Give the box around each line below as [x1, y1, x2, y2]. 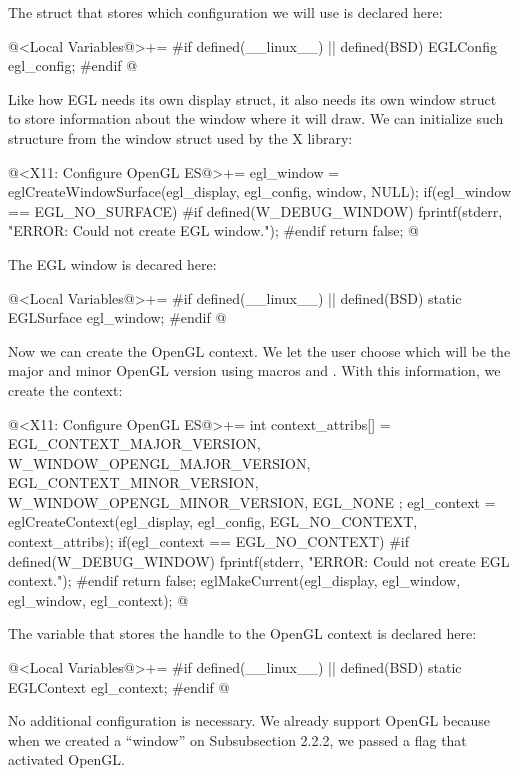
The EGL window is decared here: [8, 253, 217, 274]
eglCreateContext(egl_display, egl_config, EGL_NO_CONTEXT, [8, 511, 418, 532]
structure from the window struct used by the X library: [8, 127, 353, 148]
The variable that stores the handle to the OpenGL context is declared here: [8, 623, 477, 644]
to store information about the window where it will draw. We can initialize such [8, 108, 504, 129]
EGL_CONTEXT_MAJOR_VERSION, [8, 433, 261, 454]
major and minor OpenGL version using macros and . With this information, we [8, 360, 501, 381]
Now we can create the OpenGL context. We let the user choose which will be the [8, 340, 511, 361]
